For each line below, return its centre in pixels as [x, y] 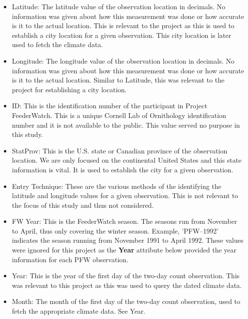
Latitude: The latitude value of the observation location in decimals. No [119, 6]
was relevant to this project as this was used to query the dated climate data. [127, 285]
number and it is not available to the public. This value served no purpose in [126, 125]
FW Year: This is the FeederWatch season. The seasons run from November [124, 221]
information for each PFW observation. [70, 259]
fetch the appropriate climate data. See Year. [79, 311]
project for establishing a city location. [69, 89]
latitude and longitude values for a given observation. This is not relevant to [125, 195]
